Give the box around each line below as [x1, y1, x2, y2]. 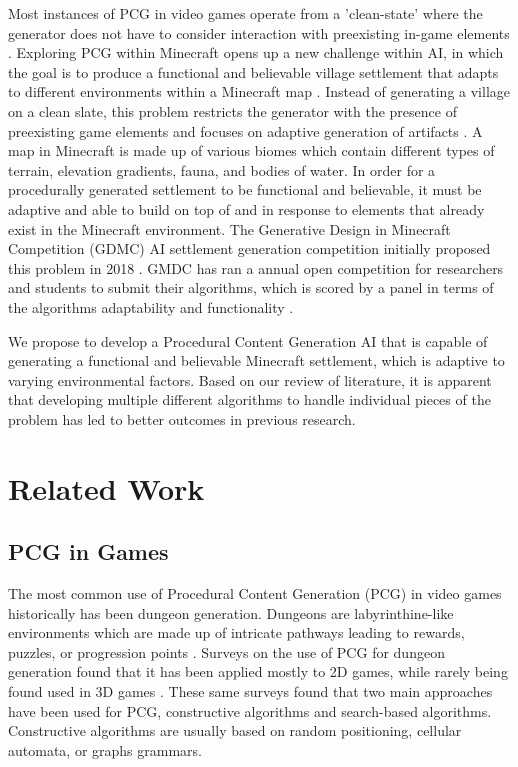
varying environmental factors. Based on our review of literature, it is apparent [8, 369, 492, 390]
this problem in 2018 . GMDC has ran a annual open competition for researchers [8, 257, 504, 278]
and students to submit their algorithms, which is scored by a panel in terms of [8, 277, 494, 298]
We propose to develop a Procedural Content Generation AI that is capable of [8, 330, 488, 351]
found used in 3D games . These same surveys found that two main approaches [8, 681, 493, 702]
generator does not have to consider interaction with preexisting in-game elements [8, 22, 510, 43]
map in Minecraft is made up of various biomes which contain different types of [8, 140, 495, 161]
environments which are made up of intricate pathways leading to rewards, [8, 622, 465, 643]
